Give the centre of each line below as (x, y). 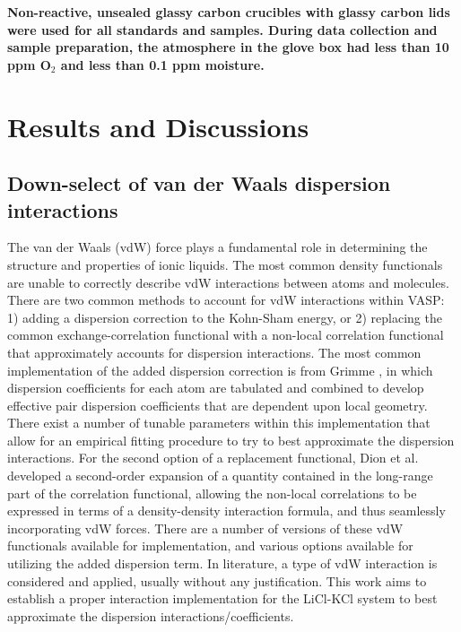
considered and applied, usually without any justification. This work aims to (217, 580)
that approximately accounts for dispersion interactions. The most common (214, 352)
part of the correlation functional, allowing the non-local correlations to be (212, 493)
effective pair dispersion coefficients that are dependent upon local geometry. (217, 405)
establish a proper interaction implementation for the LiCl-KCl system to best (222, 598)
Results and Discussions (158, 126)
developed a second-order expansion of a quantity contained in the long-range (220, 476)
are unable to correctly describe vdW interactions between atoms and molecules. (228, 282)
